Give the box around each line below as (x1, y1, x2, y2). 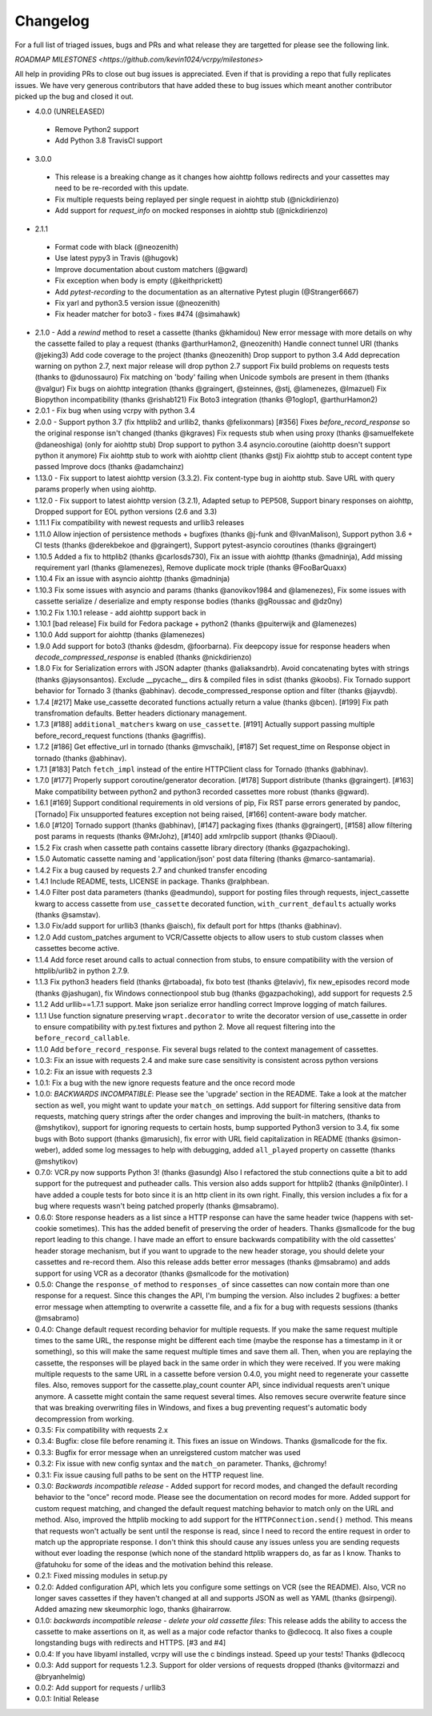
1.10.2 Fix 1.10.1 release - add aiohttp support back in (34, 607, 206, 617)
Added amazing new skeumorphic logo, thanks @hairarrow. (34, 1605, 232, 1614)
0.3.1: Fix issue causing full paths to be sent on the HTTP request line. (34, 1469, 264, 1480)
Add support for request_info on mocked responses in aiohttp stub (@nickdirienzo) (54, 206, 328, 215)
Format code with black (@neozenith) (54, 243, 179, 252)
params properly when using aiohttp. (34, 484, 157, 494)
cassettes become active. (34, 944, 120, 953)
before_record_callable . (34, 1033, 130, 1043)
